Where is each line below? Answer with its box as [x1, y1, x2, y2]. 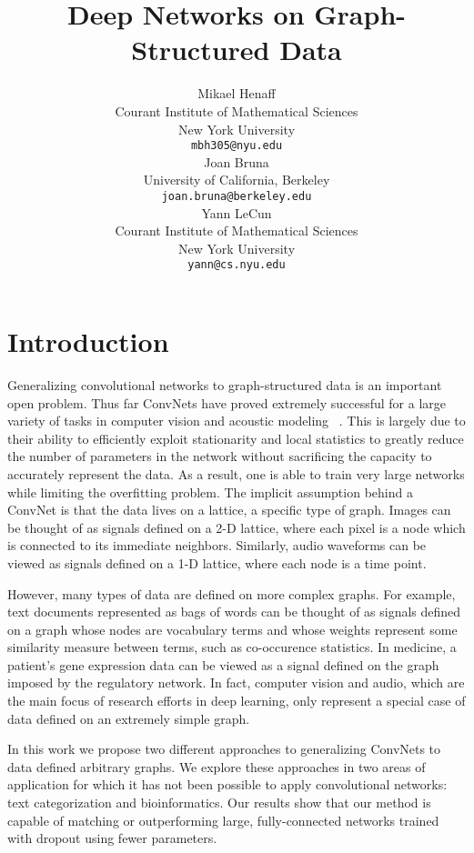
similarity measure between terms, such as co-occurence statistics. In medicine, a [7, 637, 457, 657]
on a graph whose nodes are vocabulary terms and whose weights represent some [7, 619, 458, 638]
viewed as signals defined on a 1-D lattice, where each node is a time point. [7, 553, 427, 572]
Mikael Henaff [197, 84, 276, 103]
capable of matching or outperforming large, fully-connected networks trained [7, 810, 439, 829]
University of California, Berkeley [143, 170, 330, 189]
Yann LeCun [201, 203, 272, 222]
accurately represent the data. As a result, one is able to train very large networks [7, 464, 465, 483]
